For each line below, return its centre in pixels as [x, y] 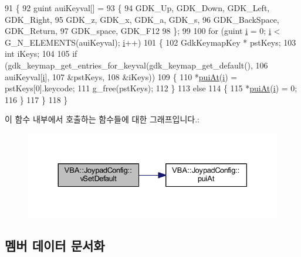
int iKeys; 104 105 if [41, 54]
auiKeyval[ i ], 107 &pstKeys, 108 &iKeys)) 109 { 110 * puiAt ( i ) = [121, 76]
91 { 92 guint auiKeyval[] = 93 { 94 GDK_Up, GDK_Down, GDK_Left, [137, 8]
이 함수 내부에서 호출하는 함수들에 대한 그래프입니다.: [102, 119]
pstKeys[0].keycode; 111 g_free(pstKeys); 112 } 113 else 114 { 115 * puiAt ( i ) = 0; [151, 88]
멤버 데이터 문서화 [55, 245]
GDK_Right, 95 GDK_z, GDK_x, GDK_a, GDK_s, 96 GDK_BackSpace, [142, 19]
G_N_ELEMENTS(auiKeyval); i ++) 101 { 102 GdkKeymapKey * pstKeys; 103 [150, 42]
